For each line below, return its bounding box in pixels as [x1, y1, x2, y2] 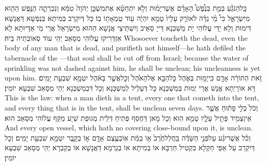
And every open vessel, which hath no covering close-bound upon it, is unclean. [5, 122, 253, 133]
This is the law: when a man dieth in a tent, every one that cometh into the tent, [5, 92, 259, 103]
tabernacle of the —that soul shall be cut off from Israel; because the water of [5, 52, 249, 63]
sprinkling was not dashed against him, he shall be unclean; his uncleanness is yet [5, 62, 260, 73]
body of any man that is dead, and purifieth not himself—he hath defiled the [5, 42, 246, 53]
